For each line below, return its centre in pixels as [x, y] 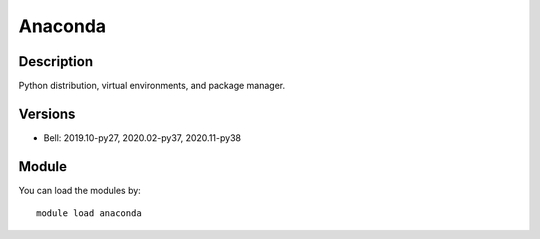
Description [56, 61]
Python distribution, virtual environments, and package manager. [152, 86]
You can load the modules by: [80, 190]
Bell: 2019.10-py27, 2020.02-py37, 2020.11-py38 [142, 137]
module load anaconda [89, 213]
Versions [47, 113]
